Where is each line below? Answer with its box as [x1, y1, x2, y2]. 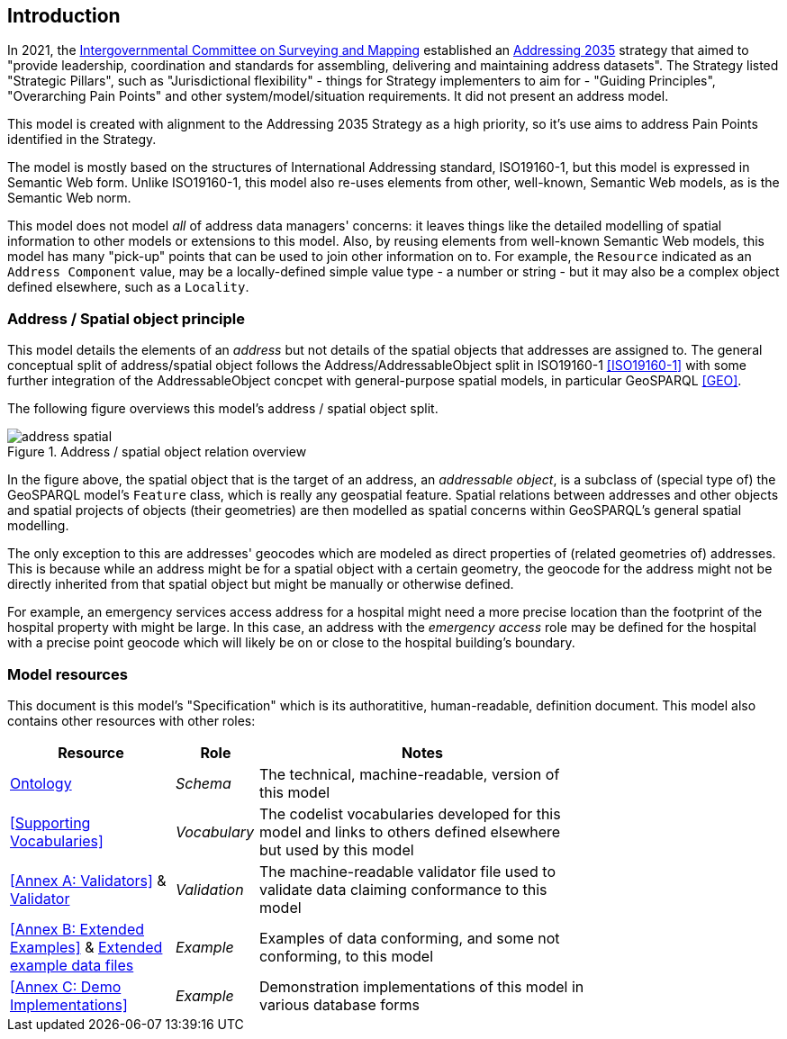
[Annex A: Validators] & [10, 871, 167, 890]
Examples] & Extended [10, 937, 163, 956]
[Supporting [10, 813, 91, 832]
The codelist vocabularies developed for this [258, 804, 561, 823]
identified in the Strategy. [7, 131, 157, 148]
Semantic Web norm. [7, 190, 131, 206]
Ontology [10, 773, 72, 792]
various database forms [258, 995, 420, 1014]
